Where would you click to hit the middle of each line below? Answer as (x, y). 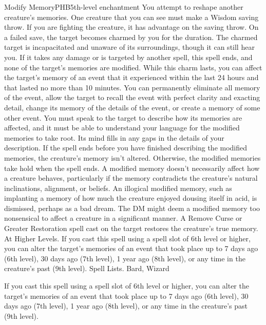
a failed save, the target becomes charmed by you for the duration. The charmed (131, 37)
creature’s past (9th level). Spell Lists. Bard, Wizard (87, 268)
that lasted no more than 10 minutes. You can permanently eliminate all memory (132, 87)
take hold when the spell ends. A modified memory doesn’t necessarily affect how (132, 168)
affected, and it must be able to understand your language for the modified (122, 128)
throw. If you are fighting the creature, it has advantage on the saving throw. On (131, 27)
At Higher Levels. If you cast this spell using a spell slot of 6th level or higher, (127, 238)
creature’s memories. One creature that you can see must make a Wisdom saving (131, 17)
